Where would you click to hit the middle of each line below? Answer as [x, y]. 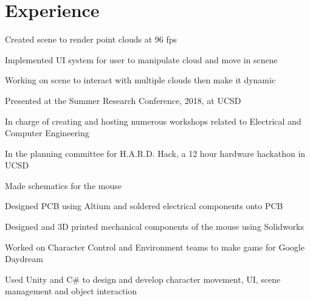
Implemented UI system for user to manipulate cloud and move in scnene [141, 59]
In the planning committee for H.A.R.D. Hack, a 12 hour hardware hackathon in [155, 153]
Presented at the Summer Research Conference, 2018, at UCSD [123, 100]
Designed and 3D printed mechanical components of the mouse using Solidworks [155, 227]
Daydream [24, 259]
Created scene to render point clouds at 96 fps [91, 39]
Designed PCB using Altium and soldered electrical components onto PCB [144, 206]
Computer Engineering [47, 133]
